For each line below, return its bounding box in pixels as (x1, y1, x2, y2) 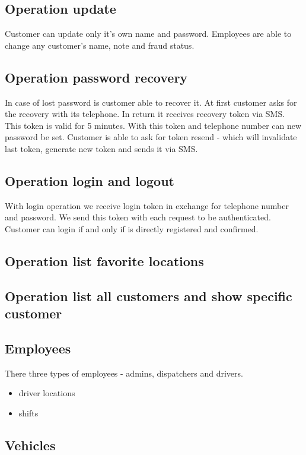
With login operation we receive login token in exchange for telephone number (5, 199, 289, 211)
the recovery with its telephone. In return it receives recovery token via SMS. (5, 108, 285, 120)
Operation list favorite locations (5, 251, 204, 270)
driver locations (18, 387, 75, 399)
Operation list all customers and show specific (5, 286, 292, 305)
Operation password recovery (5, 68, 188, 86)
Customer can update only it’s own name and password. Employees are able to (5, 27, 292, 40)
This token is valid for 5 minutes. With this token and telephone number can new (5, 119, 302, 131)
